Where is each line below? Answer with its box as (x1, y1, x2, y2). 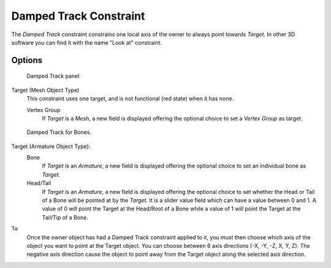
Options (11, 55, 43, 65)
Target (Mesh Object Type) (11, 86, 80, 94)
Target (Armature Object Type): (11, 143, 91, 150)
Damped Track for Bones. (26, 128, 92, 136)
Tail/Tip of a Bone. (42, 214, 88, 221)
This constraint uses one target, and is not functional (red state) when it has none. (26, 95, 234, 102)
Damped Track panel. (26, 72, 81, 80)
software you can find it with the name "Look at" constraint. (11, 39, 162, 46)
